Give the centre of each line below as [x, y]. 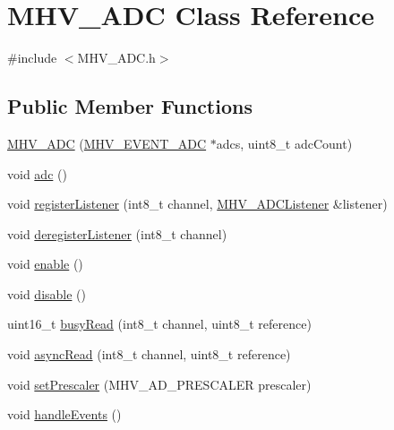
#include [32, 58]
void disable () [47, 293]
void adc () [37, 173]
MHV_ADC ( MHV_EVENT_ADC [107, 143]
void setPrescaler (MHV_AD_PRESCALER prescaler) [159, 384]
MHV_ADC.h [116, 58]
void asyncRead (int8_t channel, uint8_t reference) [149, 354]
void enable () [45, 264]
